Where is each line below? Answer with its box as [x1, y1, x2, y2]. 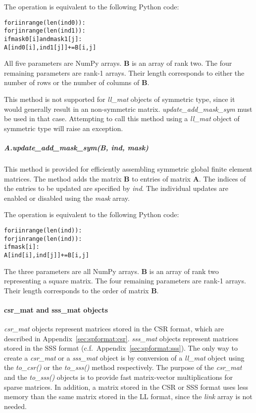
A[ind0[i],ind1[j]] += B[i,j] [4, 44, 97, 51]
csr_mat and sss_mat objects [4, 304, 108, 315]
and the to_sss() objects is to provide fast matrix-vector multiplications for [4, 372, 233, 382]
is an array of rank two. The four [132, 58, 232, 68]
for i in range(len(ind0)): [4, 19, 86, 26]
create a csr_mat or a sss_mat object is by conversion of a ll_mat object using [4, 352, 245, 363]
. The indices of [199, 173, 246, 184]
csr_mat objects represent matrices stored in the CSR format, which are [4, 323, 224, 334]
